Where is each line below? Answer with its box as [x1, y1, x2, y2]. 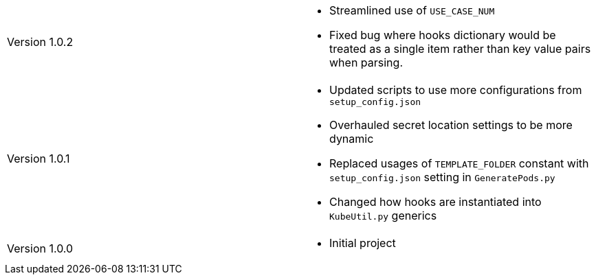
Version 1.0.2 [7, 35, 74, 49]
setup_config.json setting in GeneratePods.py [329, 170, 555, 184]
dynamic [329, 132, 374, 145]
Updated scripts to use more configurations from [329, 83, 582, 97]
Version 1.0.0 [7, 242, 74, 255]
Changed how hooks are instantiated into [329, 195, 542, 209]
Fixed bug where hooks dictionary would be [329, 28, 556, 42]
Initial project [329, 236, 396, 250]
